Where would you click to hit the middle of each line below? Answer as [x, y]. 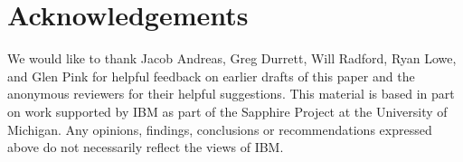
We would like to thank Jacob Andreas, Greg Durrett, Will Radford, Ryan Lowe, [232, 58]
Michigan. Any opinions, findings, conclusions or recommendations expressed [220, 129]
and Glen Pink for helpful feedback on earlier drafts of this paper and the [211, 76]
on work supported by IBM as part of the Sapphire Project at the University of [227, 111]
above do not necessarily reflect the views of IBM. [146, 147]
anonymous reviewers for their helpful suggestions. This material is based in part [231, 94]
